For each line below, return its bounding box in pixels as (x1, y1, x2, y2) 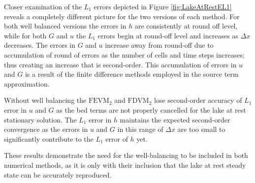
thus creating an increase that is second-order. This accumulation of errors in (4, 59, 237, 69)
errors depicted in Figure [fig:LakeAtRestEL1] (94, 1, 232, 11)
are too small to (177, 124, 225, 134)
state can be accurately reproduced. (4, 169, 112, 180)
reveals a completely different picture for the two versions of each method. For (4, 11, 240, 21)
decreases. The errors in (4, 40, 76, 50)
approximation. (4, 78, 50, 89)
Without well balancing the (4, 95, 87, 105)
